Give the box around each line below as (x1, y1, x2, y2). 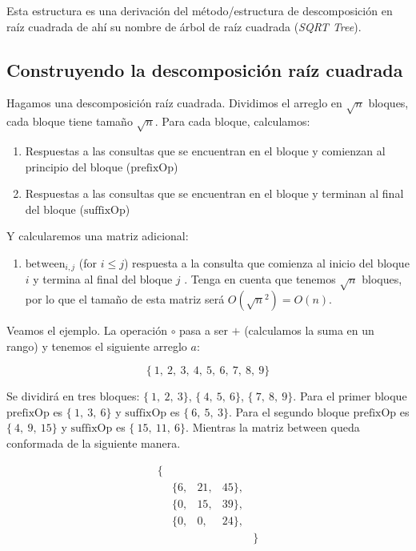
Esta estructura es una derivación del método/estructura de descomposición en (6, 2, 393, 18)
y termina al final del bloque (33, 271, 173, 288)
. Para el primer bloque (293, 388, 407, 404)
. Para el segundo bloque (228, 403, 350, 420)
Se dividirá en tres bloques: (6, 388, 140, 404)
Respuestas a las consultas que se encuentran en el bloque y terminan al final (25, 185, 404, 202)
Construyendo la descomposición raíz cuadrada (6, 57, 403, 82)
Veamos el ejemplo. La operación (6, 322, 167, 339)
